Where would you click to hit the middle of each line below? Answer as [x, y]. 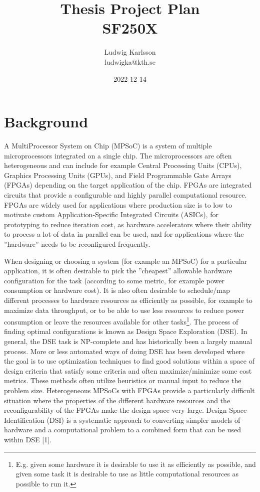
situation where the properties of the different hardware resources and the [117, 400]
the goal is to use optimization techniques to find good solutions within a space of [129, 361]
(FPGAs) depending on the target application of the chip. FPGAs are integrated [128, 185]
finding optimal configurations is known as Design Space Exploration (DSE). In [126, 331]
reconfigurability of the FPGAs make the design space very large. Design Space [125, 410]
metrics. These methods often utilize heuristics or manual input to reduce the [123, 380]
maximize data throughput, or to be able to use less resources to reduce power [124, 310]
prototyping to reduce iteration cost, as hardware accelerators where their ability [128, 224]
